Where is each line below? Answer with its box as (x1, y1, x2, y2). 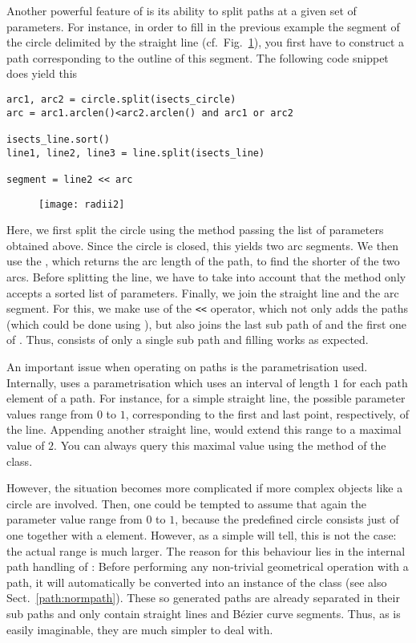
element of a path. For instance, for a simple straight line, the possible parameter (6, 390, 406, 406)
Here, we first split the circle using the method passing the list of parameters (6, 221, 384, 238)
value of (6, 437, 45, 453)
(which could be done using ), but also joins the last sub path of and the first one (6, 315, 407, 332)
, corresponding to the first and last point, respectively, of (125, 405, 409, 422)
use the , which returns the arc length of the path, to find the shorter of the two (6, 253, 400, 269)
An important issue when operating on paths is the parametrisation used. (6, 358, 368, 375)
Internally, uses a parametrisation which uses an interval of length (6, 374, 330, 390)
